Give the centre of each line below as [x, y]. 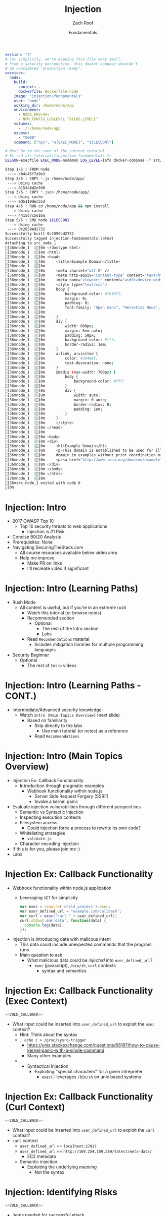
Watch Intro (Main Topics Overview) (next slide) [70, 715]
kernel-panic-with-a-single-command [66, 1050]
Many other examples [49, 1056]
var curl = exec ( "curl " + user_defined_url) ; [68, 916]
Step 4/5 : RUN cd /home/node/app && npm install [57, 206]
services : [15, 73]
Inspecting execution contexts [50, 817]
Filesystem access [39, 823]
